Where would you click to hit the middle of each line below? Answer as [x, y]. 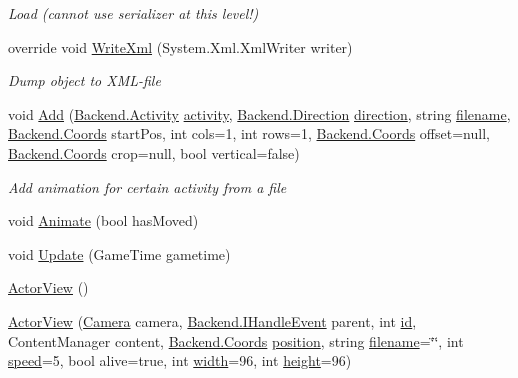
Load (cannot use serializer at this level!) [133, 13]
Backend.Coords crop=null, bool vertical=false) [154, 152]
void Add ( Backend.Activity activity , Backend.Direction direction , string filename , [259, 113]
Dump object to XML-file [84, 80]
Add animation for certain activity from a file [147, 186]
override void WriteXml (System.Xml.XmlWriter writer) [180, 46]
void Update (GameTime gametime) [119, 253]
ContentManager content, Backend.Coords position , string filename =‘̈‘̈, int [236, 340]
